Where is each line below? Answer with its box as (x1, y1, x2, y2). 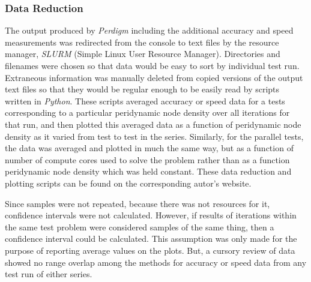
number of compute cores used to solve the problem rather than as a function (5, 153, 290, 166)
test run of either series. (5, 268, 92, 280)
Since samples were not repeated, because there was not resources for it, (5, 197, 270, 209)
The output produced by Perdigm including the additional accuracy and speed (5, 24, 294, 37)
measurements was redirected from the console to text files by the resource (5, 35, 279, 48)
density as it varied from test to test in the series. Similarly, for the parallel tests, (5, 130, 304, 142)
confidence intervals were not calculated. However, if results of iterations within (5, 209, 297, 221)
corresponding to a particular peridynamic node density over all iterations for (5, 106, 290, 119)
